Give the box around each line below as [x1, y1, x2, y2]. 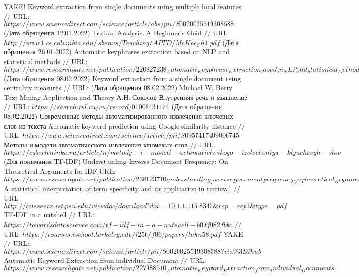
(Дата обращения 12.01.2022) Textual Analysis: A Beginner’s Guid [4, 28, 202, 38]
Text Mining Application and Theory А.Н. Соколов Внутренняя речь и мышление [4, 92, 247, 102]
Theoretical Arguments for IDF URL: [4, 165, 116, 176]
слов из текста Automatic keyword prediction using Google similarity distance [4, 120, 236, 130]
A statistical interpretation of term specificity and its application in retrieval [4, 183, 231, 194]
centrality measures [4, 82, 62, 93]
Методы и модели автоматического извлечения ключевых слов [4, 139, 188, 149]
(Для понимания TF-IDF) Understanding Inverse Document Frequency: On [4, 156, 228, 166]
